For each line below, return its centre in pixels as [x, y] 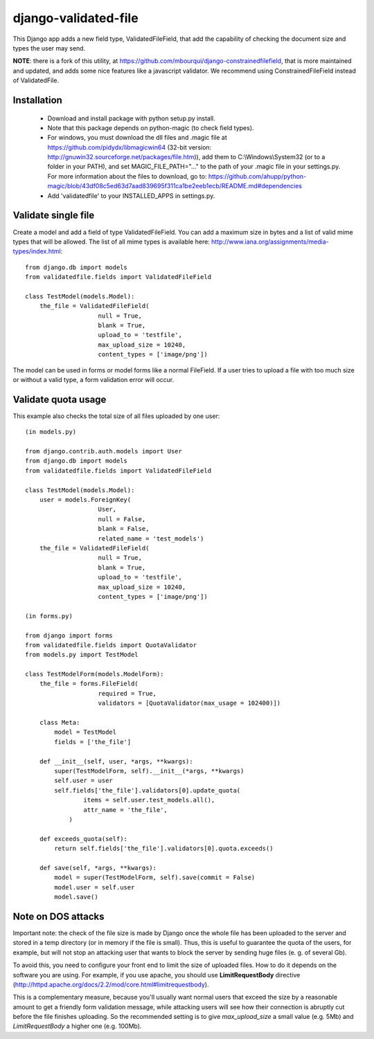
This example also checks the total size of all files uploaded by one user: [116, 416]
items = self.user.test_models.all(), [149, 800]
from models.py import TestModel [82, 655]
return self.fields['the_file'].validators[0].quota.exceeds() [164, 849]
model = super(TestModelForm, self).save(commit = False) [155, 878]
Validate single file [54, 216]
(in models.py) [51, 432]
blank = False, [124, 529]
